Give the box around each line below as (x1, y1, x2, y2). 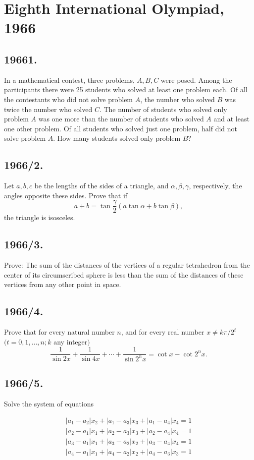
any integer (53, 336, 88, 346)
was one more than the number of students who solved (38, 114, 204, 124)
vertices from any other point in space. (4, 279, 121, 289)
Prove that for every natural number (4, 327, 115, 337)
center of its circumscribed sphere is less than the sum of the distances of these (4, 269, 244, 280)
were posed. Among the (160, 74, 232, 85)
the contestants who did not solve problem (4, 94, 133, 104)
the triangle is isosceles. (4, 212, 75, 223)
